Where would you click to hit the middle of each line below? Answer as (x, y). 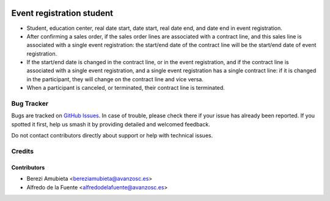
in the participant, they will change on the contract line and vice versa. (115, 79)
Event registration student (62, 13)
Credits (22, 151)
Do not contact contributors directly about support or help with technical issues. (112, 136)
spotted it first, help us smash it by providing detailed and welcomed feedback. (111, 124)
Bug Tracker (30, 104)
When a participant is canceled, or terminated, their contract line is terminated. (126, 88)
